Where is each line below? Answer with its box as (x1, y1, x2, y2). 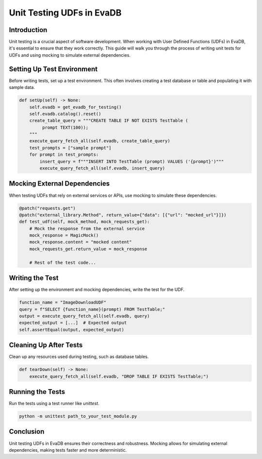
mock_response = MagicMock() (29, 233, 99, 238)
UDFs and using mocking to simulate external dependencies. (9, 52, 131, 58)
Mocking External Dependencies (9, 180, 110, 188)
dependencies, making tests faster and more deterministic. (9, 447, 127, 453)
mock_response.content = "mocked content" (29, 239, 132, 245)
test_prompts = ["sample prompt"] (29, 145, 112, 151)
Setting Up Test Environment (9, 65, 98, 73)
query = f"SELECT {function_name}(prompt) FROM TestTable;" (19, 306, 165, 312)
